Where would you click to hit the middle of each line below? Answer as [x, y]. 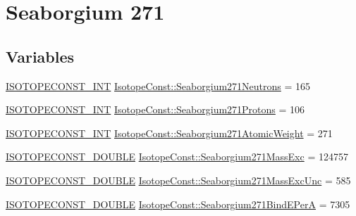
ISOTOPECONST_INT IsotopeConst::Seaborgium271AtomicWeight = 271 [169, 133]
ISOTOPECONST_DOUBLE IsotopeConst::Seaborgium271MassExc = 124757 [177, 157]
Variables [40, 56]
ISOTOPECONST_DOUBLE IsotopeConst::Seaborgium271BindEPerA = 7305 [178, 204]
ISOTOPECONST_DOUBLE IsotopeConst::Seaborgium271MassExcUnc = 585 [178, 180]
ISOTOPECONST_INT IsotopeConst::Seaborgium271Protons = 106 [155, 109]
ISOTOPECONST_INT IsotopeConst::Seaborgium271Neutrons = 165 [158, 85]
